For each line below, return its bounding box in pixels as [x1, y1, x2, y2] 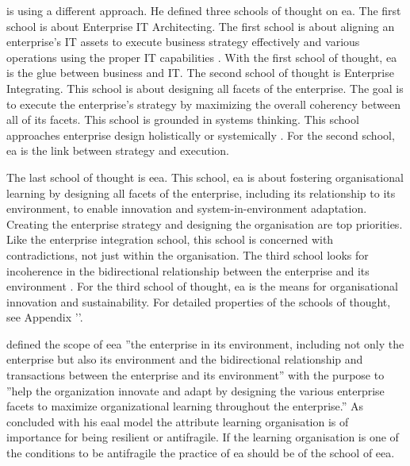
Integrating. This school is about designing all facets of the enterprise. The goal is [6, 79, 404, 96]
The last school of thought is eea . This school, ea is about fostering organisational [6, 168, 404, 185]
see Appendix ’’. [6, 309, 83, 325]
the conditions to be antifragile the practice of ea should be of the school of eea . [6, 445, 395, 461]
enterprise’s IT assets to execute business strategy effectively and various [6, 33, 360, 50]
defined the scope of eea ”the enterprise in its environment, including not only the [6, 335, 404, 352]
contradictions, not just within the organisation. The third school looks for [6, 246, 369, 263]
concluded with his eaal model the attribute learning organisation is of [6, 413, 349, 429]
